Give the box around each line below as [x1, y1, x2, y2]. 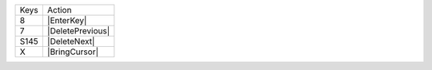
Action [46, 5, 72, 15]
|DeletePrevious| [46, 25, 110, 36]
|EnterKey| [46, 15, 87, 25]
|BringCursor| [46, 46, 99, 57]
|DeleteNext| [46, 36, 95, 47]
